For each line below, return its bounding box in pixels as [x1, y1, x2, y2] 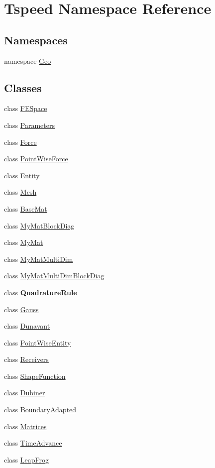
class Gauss [4, 304, 39, 314]
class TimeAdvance [4, 438, 62, 448]
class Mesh [4, 187, 37, 197]
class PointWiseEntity [4, 337, 71, 348]
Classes [4, 80, 42, 95]
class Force [4, 136, 37, 147]
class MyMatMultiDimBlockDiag [4, 270, 105, 281]
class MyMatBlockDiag [4, 220, 75, 231]
